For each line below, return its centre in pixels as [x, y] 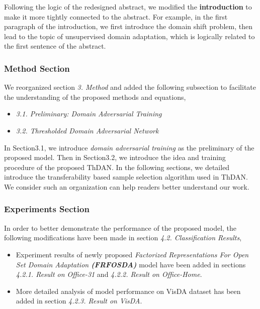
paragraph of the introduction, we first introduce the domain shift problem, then [128, 26]
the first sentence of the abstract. [55, 46]
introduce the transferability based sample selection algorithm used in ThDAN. [126, 177]
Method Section [37, 68]
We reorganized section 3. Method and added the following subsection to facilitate [130, 87]
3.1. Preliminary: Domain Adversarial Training [89, 114]
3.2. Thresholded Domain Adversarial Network [87, 130]
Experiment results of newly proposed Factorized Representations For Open [132, 254]
